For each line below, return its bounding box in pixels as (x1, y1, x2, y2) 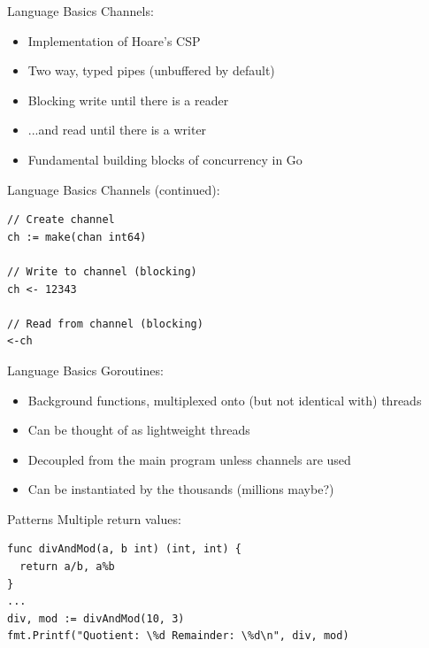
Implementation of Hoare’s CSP (27, 31, 201, 50)
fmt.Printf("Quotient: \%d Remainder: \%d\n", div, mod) (7, 629, 349, 643)
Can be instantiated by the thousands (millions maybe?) (27, 480, 334, 498)
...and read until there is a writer (27, 120, 207, 139)
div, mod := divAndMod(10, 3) (7, 612, 185, 625)
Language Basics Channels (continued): (7, 180, 220, 198)
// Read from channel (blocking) (7, 317, 203, 330)
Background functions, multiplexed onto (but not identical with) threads (27, 390, 422, 409)
